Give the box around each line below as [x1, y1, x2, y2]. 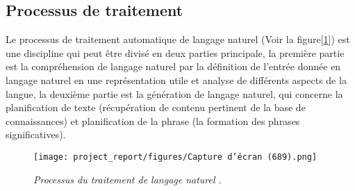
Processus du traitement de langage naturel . [33, 172, 222, 186]
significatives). [6, 127, 66, 142]
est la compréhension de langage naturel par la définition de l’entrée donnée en [6, 59, 341, 74]
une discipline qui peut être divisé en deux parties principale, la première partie [6, 45, 345, 60]
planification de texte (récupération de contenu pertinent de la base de [6, 100, 306, 115]
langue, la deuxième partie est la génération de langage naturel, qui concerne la [6, 86, 343, 101]
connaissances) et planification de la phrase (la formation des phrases [6, 113, 300, 128]
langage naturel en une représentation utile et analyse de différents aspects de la [6, 72, 347, 87]
